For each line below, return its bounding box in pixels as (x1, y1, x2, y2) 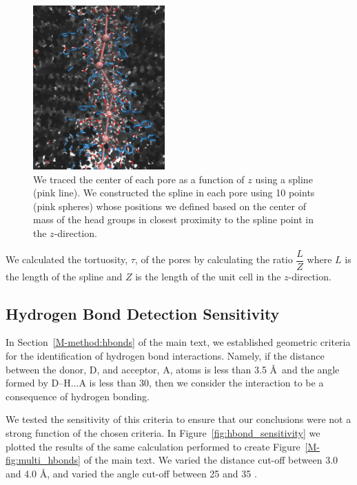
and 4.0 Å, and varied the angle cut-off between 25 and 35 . (6, 466, 257, 480)
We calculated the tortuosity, (6, 252, 128, 266)
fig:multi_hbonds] (6, 453, 81, 467)
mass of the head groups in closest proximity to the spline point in (33, 212, 314, 227)
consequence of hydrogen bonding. (6, 389, 150, 403)
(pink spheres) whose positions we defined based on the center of (33, 198, 307, 213)
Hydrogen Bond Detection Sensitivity (6, 302, 280, 324)
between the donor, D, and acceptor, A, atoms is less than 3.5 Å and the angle (6, 362, 340, 376)
